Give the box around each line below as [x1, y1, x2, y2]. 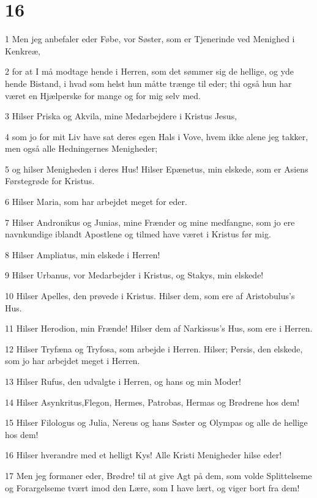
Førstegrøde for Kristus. [5, 174, 95, 187]
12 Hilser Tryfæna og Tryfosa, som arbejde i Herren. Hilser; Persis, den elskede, [5, 342, 303, 355]
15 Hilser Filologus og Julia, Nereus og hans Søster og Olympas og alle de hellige [5, 416, 308, 429]
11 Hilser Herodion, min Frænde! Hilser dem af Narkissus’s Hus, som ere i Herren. [5, 322, 313, 335]
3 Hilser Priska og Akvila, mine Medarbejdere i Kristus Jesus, [5, 110, 237, 122]
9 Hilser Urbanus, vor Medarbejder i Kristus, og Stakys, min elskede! [5, 269, 264, 281]
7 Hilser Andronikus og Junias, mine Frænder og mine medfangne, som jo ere [5, 215, 295, 228]
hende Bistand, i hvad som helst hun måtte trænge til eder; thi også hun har [5, 76, 292, 89]
